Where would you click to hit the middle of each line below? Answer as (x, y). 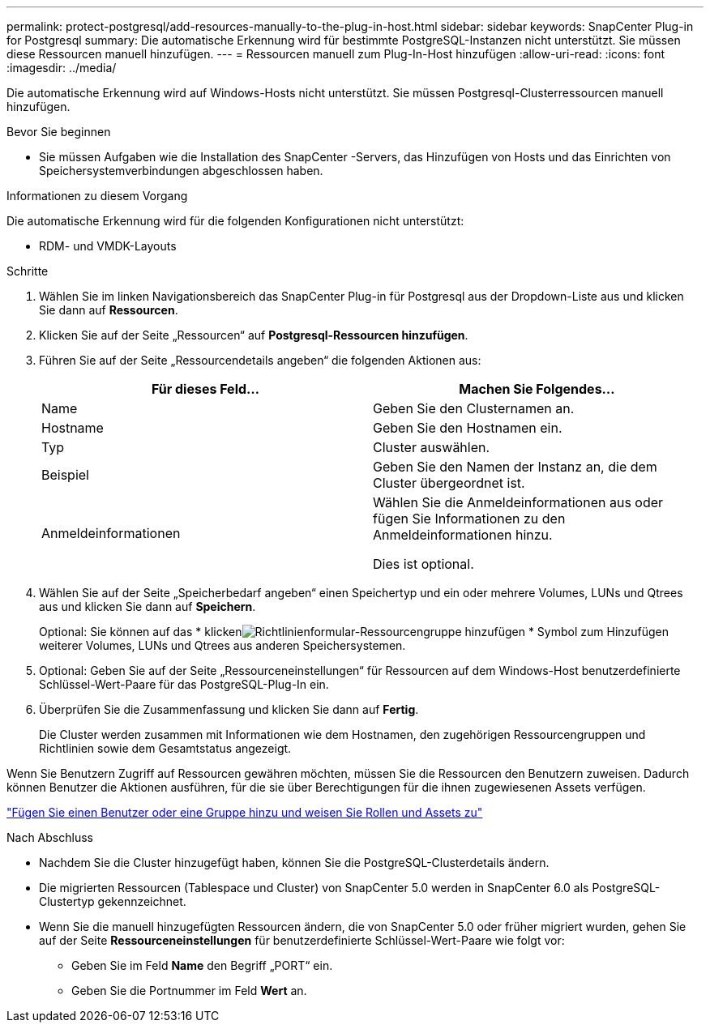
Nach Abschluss (50, 837)
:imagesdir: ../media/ (62, 68)
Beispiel (65, 475)
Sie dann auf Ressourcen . (109, 310)
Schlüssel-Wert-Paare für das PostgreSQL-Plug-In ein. (184, 684)
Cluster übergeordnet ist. (449, 483)
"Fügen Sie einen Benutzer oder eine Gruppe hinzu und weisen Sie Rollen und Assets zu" (245, 812)
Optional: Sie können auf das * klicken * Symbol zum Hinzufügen (354, 632)
